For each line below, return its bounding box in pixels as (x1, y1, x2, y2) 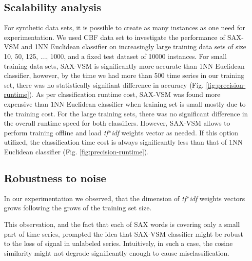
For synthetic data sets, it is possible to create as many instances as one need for (4, 22, 245, 33)
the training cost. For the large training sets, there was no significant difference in (4, 108, 248, 118)
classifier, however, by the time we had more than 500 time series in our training (4, 70, 245, 80)
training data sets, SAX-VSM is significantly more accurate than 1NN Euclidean (4, 60, 245, 71)
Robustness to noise (4, 170, 106, 185)
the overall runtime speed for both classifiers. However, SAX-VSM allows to (4, 118, 230, 128)
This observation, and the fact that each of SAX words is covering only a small (4, 219, 240, 229)
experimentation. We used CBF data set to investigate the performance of (4, 32, 225, 42)
